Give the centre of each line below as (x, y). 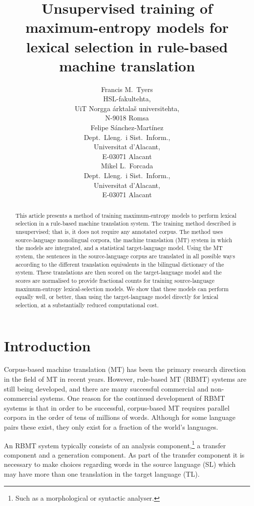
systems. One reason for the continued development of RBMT (132, 398)
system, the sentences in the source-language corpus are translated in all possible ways (125, 256)
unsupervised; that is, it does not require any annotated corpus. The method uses (119, 231)
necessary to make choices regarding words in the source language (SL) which (120, 464)
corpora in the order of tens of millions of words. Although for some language (120, 417)
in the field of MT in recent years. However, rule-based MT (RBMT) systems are (125, 379)
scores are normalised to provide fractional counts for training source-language (115, 280)
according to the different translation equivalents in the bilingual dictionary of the (120, 264)
